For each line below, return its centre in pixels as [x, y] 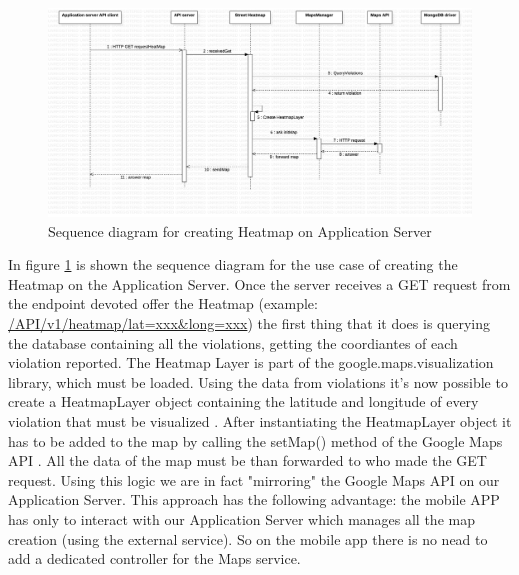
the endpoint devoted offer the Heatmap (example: [163, 303]
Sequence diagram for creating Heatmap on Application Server [240, 230]
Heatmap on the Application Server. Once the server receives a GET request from [259, 283]
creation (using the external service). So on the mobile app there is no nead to [248, 538]
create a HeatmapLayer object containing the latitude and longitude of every [243, 401]
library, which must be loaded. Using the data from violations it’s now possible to [258, 381]
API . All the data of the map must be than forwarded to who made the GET [247, 460]
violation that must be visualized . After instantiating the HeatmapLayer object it [260, 421]
